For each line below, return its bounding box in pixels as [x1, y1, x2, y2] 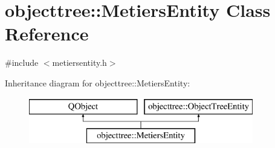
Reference [5, 21, 89, 46]
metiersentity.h [52, 56, 107, 69]
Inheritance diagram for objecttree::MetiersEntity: [5, 76, 190, 89]
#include [5, 56, 39, 69]
